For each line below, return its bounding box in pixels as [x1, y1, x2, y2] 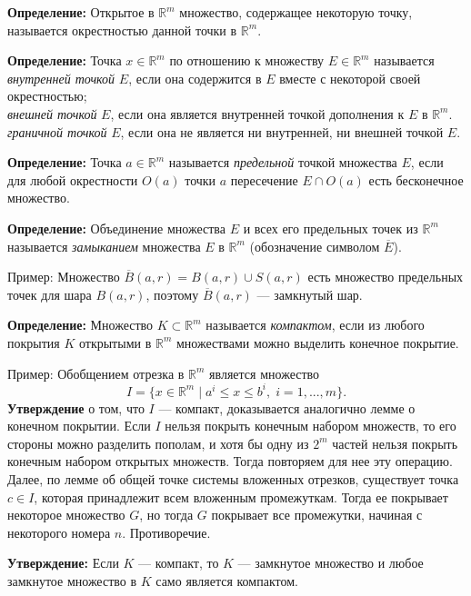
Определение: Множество [7, 315, 154, 334]
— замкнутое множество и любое [237, 553, 424, 572]
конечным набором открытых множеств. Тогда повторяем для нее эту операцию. [7, 452, 453, 471]
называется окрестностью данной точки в [7, 20, 237, 39]
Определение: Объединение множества [7, 218, 225, 237]
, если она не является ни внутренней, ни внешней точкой [120, 122, 444, 141]
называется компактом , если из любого [205, 315, 425, 334]
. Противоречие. [122, 522, 211, 541]
